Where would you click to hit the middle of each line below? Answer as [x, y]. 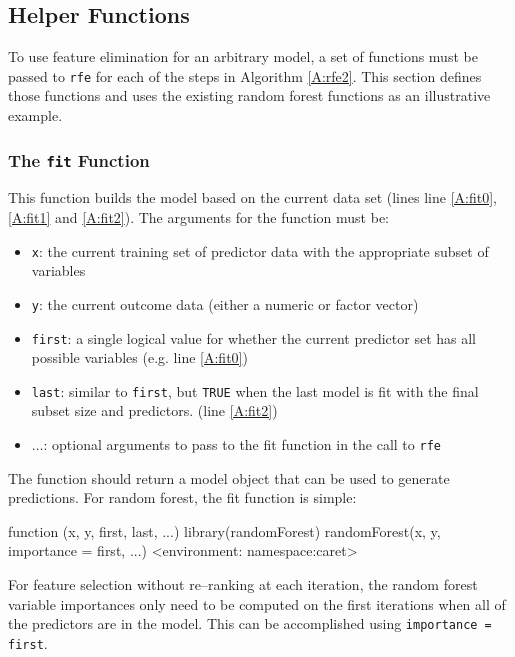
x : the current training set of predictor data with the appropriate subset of [260, 250]
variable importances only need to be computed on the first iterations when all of [257, 603]
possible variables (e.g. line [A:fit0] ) [139, 357]
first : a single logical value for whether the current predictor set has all [253, 337]
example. [35, 115]
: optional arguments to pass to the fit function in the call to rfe [242, 444]
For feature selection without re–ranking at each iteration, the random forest [243, 584]
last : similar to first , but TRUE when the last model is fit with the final [255, 390]
